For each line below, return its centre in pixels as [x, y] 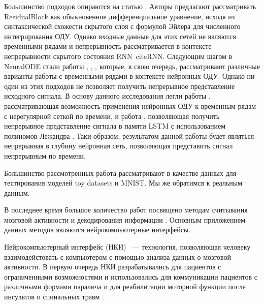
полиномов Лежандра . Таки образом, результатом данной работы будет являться [129, 135]
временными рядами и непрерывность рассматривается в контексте [108, 46]
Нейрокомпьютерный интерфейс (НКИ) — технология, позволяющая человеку [127, 247]
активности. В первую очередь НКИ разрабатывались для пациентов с [113, 267]
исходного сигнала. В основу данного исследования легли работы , [107, 96]
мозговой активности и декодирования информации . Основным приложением [125, 219]
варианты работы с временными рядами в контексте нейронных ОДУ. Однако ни [129, 76]
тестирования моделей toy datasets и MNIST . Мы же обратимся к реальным [123, 183]
